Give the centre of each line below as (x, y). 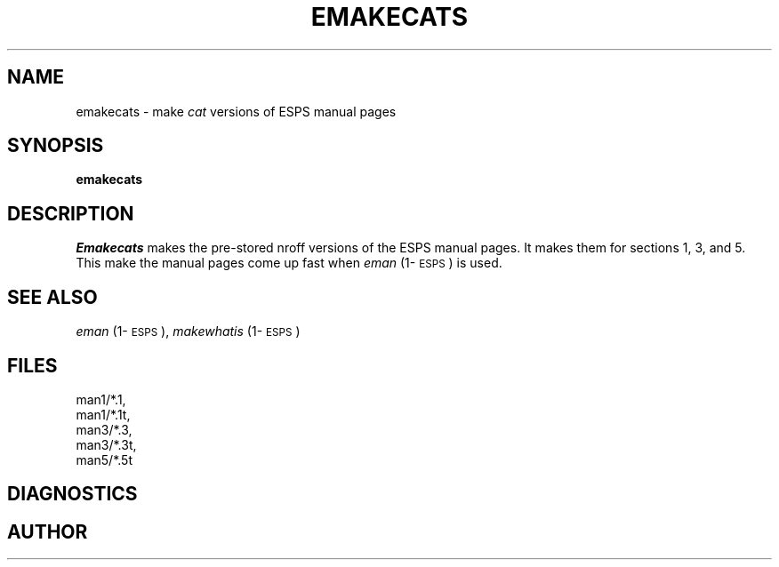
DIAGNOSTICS (72, 494)
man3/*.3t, (106, 444)
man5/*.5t (104, 459)
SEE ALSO (52, 297)
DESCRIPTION (71, 213)
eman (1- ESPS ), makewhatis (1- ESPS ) (188, 331)
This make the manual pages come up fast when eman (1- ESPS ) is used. (289, 263)
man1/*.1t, (103, 414)
